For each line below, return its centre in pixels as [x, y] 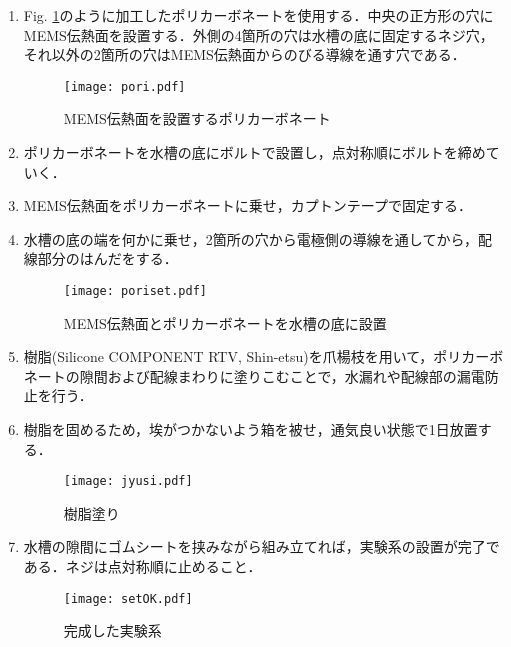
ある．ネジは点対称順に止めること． [142, 566]
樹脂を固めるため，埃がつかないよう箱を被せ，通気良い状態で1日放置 [250, 429]
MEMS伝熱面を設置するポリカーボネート [197, 118]
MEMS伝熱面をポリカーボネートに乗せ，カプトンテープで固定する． [247, 205]
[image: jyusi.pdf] [128, 481]
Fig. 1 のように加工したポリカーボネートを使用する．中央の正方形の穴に [258, 15]
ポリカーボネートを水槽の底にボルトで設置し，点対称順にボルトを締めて [261, 152]
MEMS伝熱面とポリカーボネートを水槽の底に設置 [225, 322]
